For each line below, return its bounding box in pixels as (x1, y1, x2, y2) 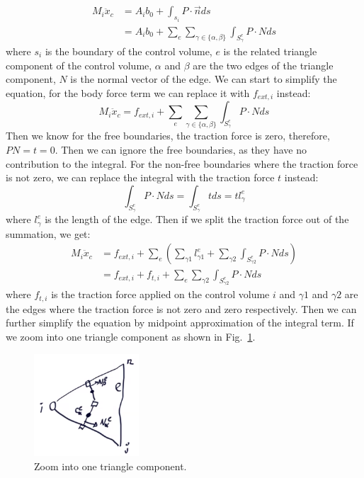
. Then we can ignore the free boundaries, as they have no (55, 142, 307, 157)
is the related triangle (223, 43, 317, 58)
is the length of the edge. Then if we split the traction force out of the (45, 212, 349, 227)
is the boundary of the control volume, (45, 43, 212, 58)
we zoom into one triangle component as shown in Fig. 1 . (6, 329, 256, 344)
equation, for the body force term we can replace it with (6, 85, 250, 100)
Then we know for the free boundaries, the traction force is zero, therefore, (6, 128, 330, 143)
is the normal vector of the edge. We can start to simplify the (70, 72, 337, 86)
